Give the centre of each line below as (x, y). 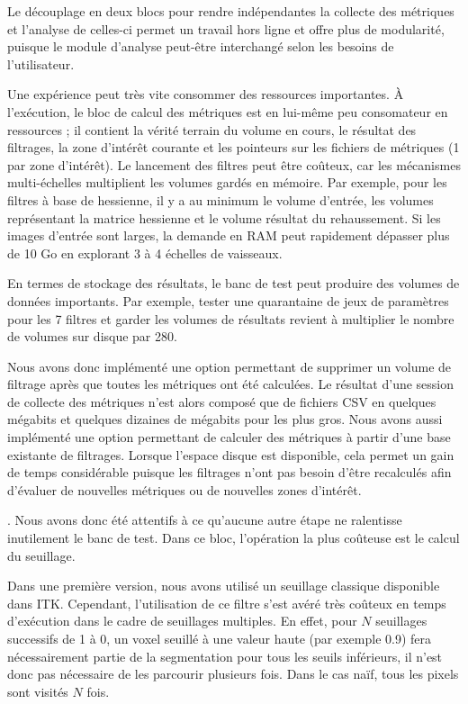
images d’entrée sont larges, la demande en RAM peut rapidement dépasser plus (229, 235)
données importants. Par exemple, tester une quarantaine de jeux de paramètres (228, 300)
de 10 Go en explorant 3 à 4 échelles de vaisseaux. (145, 253)
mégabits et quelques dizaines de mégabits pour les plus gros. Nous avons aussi (225, 419)
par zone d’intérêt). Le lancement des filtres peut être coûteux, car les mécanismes (234, 164)
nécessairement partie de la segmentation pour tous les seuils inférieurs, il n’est (225, 656)
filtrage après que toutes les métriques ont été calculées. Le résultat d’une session (231, 384)
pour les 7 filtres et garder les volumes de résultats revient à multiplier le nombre (231, 318)
